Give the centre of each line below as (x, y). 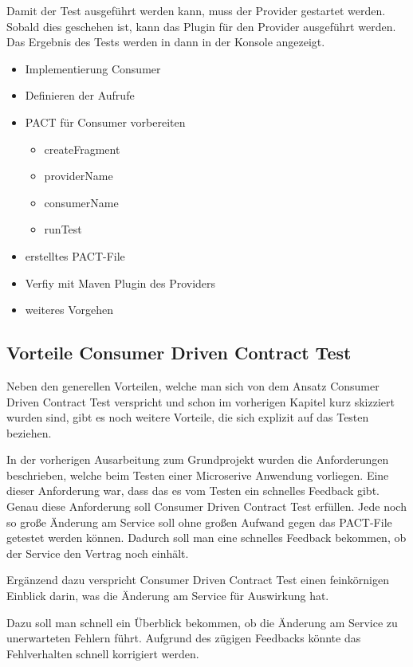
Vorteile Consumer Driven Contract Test (179, 353)
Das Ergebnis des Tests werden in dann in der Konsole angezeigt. (166, 42)
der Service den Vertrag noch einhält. (98, 553)
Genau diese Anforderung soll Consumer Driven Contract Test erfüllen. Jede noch (206, 506)
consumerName (81, 202)
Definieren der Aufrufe (80, 95)
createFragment (82, 149)
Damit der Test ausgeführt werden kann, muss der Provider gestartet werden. (196, 10)
